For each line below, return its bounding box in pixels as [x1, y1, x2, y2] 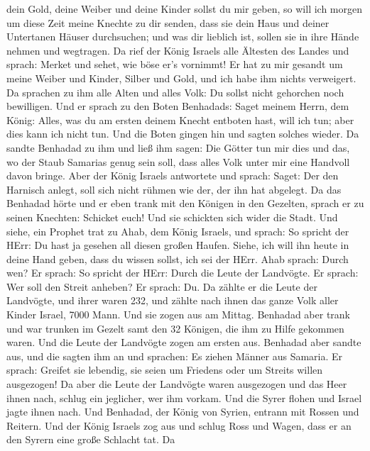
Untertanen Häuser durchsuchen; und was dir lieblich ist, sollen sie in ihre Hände [6, 29, 359, 44]
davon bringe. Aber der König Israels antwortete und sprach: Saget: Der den [6, 168, 339, 183]
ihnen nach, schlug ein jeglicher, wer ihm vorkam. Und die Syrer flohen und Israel [6, 390, 362, 405]
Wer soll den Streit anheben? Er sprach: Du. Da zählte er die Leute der [6, 279, 317, 294]
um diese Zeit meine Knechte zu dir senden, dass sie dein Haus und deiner [6, 15, 330, 30]
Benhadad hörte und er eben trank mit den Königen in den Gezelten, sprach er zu [6, 196, 364, 211]
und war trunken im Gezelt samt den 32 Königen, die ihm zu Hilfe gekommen [6, 321, 344, 335]
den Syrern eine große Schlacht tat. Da [6, 432, 175, 447]
